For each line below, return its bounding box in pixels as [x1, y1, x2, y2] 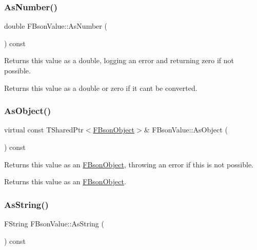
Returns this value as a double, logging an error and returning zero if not [4, 55, 234, 66]
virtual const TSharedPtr [4, 124, 84, 135]
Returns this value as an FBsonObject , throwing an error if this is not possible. [4, 159, 253, 169]
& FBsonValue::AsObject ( [144, 124, 228, 135]
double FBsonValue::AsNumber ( [4, 21, 107, 31]
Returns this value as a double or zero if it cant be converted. [4, 82, 197, 93]
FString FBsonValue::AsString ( [4, 218, 104, 228]
